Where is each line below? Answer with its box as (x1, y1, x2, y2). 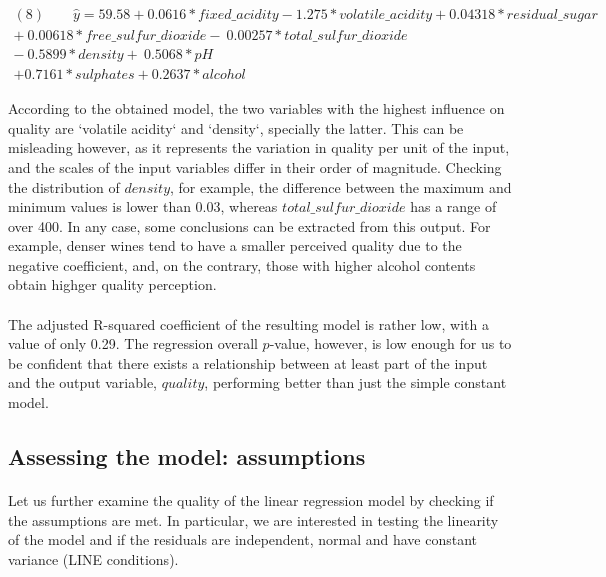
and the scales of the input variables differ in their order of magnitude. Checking (8, 156, 502, 177)
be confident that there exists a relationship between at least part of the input (8, 352, 488, 373)
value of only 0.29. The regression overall (8, 333, 258, 354)
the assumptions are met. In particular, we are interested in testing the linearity (8, 509, 499, 530)
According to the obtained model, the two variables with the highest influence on (8, 98, 505, 119)
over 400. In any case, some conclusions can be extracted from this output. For (8, 215, 491, 236)
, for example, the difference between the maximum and (170, 176, 512, 197)
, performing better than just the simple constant (204, 372, 507, 393)
